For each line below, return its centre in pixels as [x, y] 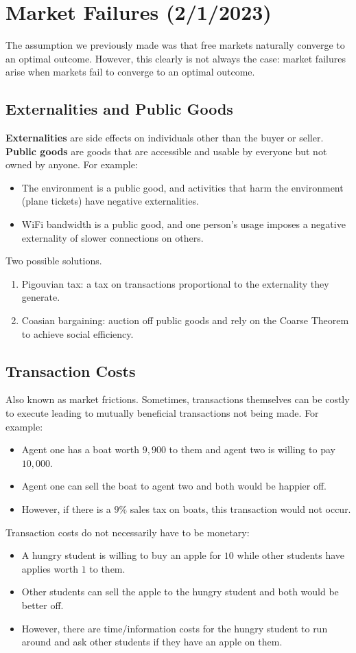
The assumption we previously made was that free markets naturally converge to [175, 45]
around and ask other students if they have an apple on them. [152, 642]
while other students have [291, 555]
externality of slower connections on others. [112, 237]
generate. [41, 297]
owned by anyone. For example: [72, 164]
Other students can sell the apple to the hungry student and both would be [180, 592]
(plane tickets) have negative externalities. [110, 201]
